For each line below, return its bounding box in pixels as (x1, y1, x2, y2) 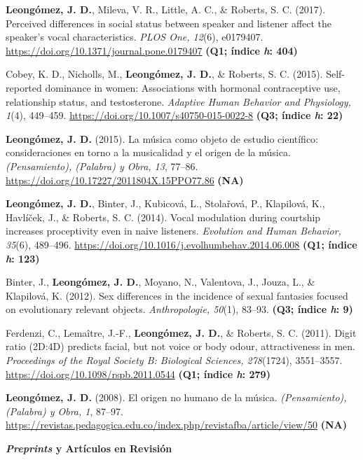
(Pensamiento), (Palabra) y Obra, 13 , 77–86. (6, 158, 198, 173)
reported (6, 80, 42, 95)
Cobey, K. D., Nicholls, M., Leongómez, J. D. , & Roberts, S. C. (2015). (6, 67, 323, 81)
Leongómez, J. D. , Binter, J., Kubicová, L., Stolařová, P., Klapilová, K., (6, 196, 325, 211)
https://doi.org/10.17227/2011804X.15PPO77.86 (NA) (6, 172, 244, 187)
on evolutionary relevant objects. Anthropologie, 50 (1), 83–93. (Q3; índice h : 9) (6, 302, 353, 316)
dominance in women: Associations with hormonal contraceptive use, (45, 80, 341, 95)
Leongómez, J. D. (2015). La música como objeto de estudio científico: (6, 131, 318, 146)
